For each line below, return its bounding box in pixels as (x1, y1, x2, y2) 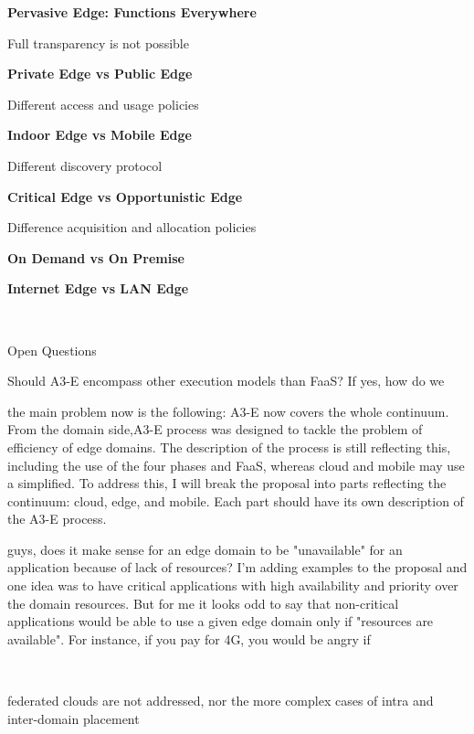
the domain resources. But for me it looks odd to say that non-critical (7, 593, 399, 612)
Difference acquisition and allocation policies (7, 218, 257, 237)
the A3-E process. (7, 509, 107, 528)
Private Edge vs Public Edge (7, 64, 193, 83)
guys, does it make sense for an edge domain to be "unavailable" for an (7, 539, 403, 558)
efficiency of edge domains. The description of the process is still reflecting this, (7, 437, 451, 456)
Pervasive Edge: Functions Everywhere (7, 3, 257, 21)
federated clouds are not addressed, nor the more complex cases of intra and (7, 691, 434, 710)
